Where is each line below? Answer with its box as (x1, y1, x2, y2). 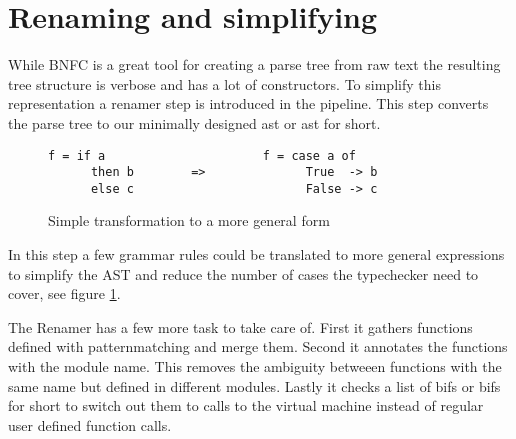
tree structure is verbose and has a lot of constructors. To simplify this (8, 73, 441, 94)
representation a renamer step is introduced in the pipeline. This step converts (8, 93, 489, 114)
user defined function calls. (8, 414, 172, 435)
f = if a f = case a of (48, 148, 356, 163)
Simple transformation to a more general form (48, 210, 330, 231)
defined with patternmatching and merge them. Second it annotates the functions (8, 336, 508, 357)
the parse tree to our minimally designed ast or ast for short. (8, 112, 381, 133)
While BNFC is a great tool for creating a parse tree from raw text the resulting (8, 54, 501, 75)
